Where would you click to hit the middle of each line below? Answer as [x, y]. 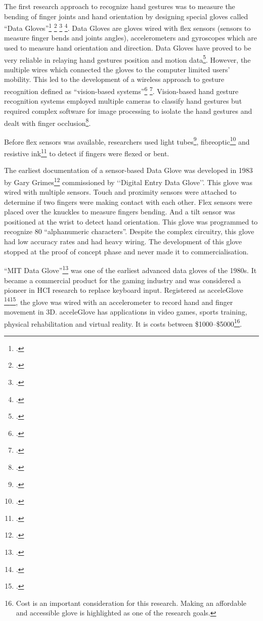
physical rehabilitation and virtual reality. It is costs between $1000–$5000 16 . [123, 323]
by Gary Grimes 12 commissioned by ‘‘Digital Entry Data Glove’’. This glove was [128, 181]
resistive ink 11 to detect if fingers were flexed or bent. [87, 152]
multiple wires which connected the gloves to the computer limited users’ [117, 69]
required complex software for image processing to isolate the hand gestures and [128, 110]
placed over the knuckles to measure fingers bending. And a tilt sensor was [120, 212]
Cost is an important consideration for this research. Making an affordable [131, 603]
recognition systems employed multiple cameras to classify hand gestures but [123, 101]
